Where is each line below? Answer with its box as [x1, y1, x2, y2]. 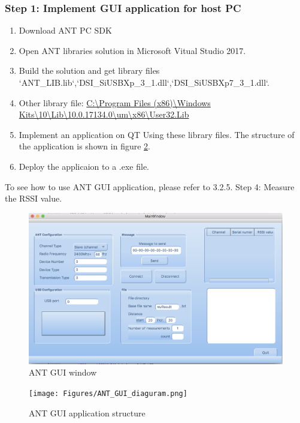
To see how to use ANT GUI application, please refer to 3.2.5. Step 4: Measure [5, 180, 295, 193]
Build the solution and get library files [19, 64, 160, 77]
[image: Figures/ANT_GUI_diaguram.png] [29, 389, 187, 398]
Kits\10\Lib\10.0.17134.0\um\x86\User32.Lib [19, 108, 189, 121]
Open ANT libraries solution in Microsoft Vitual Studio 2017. [19, 44, 246, 56]
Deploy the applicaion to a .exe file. [19, 160, 149, 172]
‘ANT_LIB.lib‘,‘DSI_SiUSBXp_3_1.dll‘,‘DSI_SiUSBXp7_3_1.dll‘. [19, 76, 269, 88]
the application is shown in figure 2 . [19, 140, 150, 152]
